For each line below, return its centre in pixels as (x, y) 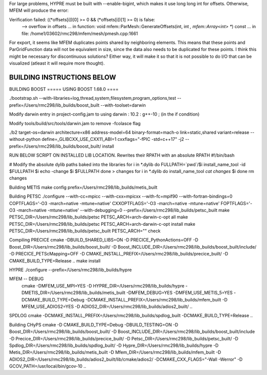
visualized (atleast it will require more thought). (57, 63)
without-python (25, 139)
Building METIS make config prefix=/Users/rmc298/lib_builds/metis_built (83, 187)
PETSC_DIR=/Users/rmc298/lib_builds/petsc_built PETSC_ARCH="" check (85, 231)
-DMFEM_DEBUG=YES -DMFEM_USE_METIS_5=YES (179, 293)
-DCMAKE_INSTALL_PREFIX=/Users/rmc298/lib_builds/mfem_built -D (156, 299)
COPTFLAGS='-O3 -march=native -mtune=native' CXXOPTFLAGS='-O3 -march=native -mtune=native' (114, 203)
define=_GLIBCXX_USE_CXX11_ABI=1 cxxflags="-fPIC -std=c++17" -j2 (113, 139)
